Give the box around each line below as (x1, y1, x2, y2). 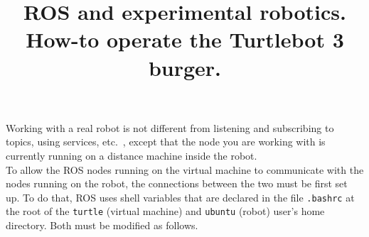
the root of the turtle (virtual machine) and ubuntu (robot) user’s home (6, 204, 325, 219)
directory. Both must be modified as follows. (6, 218, 198, 233)
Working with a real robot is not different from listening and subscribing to (6, 120, 334, 135)
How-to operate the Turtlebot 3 (26, 25, 344, 54)
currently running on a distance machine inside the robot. (6, 148, 257, 162)
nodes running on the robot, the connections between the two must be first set (6, 176, 348, 191)
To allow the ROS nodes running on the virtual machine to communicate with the (6, 162, 364, 177)
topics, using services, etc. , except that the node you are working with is (6, 134, 326, 149)
